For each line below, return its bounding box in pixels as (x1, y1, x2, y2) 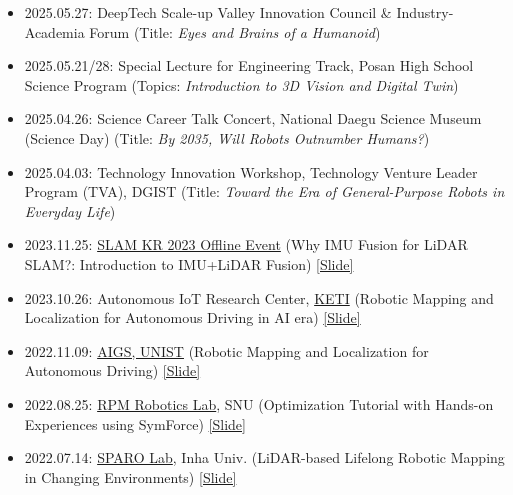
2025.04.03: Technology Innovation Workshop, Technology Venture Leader (24, 161, 478, 182)
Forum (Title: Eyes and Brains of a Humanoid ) (89, 21, 381, 42)
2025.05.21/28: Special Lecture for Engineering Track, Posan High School (24, 55, 474, 76)
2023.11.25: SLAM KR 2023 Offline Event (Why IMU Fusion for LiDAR (24, 234, 468, 255)
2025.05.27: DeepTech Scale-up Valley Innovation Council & (24, 2, 392, 22)
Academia (24, 21, 85, 42)
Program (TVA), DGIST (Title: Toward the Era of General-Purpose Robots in (24, 181, 505, 202)
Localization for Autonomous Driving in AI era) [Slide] (24, 307, 361, 328)
